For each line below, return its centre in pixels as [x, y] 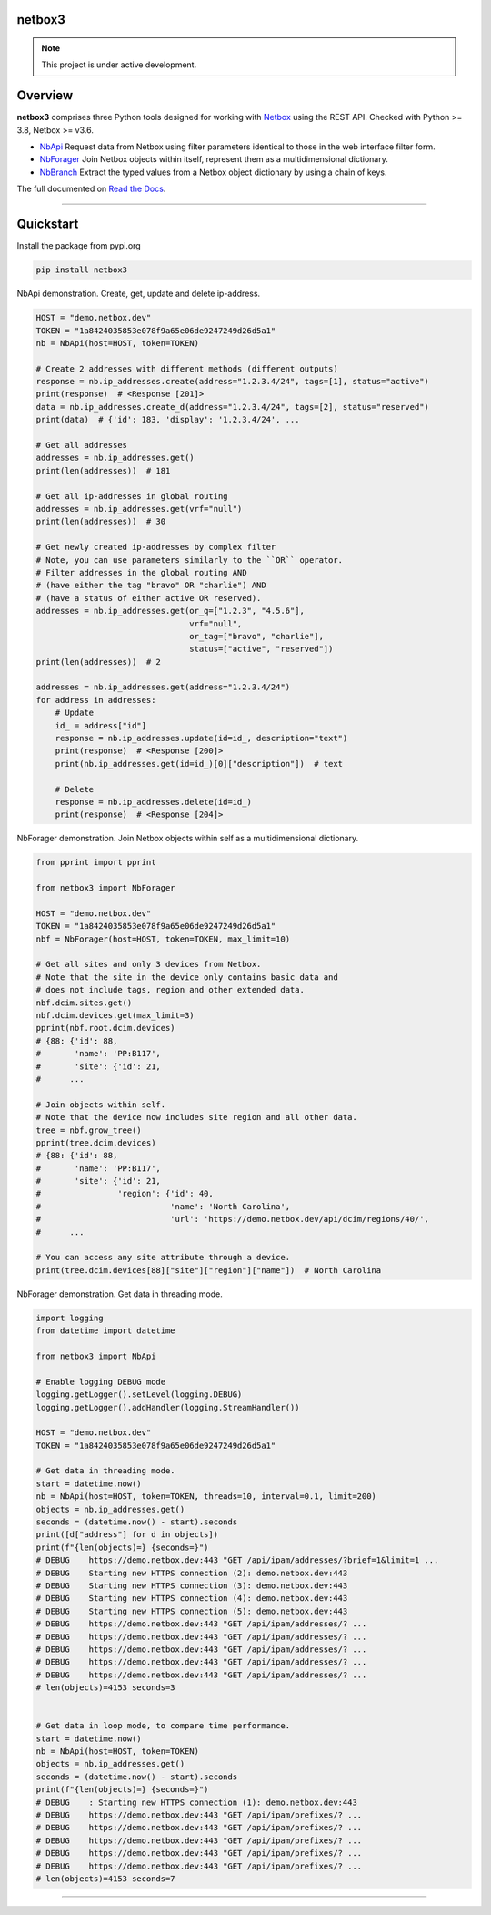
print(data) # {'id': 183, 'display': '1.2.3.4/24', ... [168, 420]
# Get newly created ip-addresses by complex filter [156, 547]
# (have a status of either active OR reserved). [149, 598]
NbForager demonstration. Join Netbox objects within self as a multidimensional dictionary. [188, 839]
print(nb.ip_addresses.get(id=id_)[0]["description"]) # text [199, 764]
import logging [70, 1318]
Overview [45, 96]
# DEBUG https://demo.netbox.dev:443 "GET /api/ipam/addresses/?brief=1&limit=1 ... [237, 1560]
